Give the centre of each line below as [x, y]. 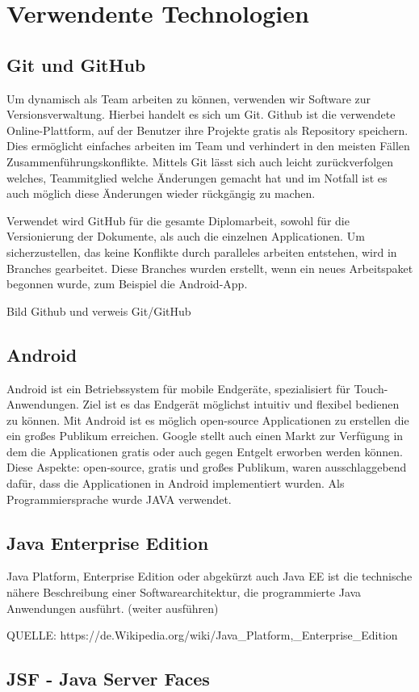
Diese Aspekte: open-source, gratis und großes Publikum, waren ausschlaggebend [207, 467]
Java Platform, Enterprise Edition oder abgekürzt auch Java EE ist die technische [209, 576]
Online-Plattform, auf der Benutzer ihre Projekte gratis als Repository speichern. [207, 130]
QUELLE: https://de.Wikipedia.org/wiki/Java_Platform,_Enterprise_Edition [202, 635]
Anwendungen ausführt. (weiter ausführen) [113, 608]
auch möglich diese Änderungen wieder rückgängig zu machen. [161, 193]
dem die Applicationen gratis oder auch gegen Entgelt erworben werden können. [205, 451]
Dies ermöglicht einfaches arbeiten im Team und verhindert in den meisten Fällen [208, 146]
